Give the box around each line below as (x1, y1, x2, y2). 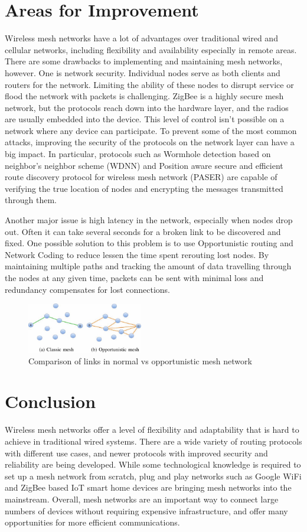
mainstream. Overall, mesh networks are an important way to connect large (5, 492, 279, 505)
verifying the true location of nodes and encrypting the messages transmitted (5, 182, 283, 194)
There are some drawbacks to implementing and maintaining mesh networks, (5, 55, 283, 67)
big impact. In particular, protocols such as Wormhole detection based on (5, 148, 271, 160)
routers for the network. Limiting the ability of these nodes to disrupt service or (5, 78, 294, 90)
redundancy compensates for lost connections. (5, 283, 170, 295)
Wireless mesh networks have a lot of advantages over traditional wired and (5, 32, 278, 44)
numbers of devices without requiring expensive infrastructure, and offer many (5, 504, 288, 517)
